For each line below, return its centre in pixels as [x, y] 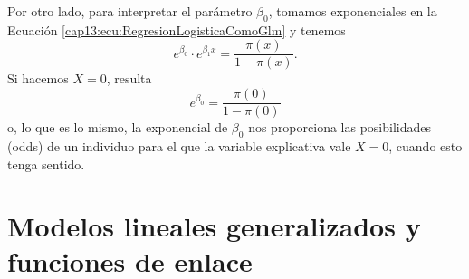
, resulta [129, 78]
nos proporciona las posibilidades [340, 127]
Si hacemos [38, 78]
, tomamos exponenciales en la [353, 11]
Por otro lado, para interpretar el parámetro [130, 11]
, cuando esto [426, 145]
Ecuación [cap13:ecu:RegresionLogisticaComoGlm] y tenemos [177, 29]
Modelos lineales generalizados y [214, 226]
